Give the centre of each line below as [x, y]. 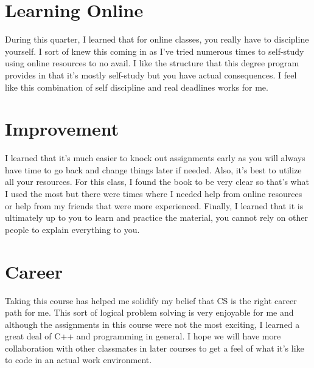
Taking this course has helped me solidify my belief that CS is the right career [151, 300]
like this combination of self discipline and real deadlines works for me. [137, 87]
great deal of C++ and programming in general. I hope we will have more [143, 336]
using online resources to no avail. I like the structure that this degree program [152, 63]
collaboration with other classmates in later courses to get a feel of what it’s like [155, 348]
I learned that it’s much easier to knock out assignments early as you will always [155, 158]
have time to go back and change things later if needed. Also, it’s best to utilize [153, 169]
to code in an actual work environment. [78, 360]
